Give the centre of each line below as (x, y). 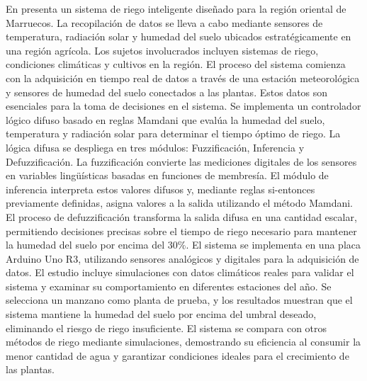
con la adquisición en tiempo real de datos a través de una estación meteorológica (183, 78)
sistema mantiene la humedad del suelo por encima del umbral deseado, (161, 314)
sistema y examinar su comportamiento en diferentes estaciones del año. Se (169, 286)
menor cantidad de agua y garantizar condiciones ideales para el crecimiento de (177, 355)
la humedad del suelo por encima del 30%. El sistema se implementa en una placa (183, 245)
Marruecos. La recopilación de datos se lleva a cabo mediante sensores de (164, 22)
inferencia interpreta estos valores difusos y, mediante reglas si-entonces (160, 189)
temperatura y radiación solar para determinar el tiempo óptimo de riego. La (173, 133)
